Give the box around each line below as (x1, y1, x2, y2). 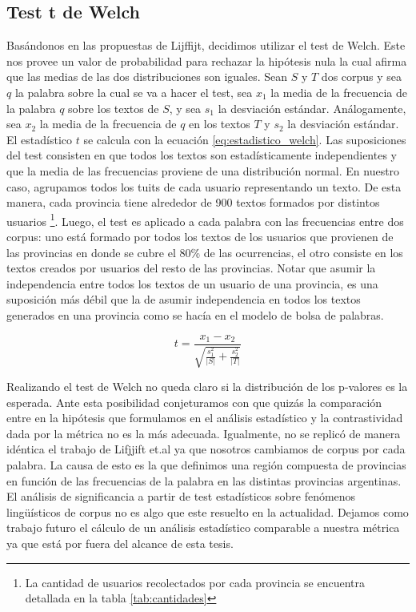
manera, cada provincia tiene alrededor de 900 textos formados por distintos (6, 194, 380, 211)
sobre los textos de (68, 99, 159, 116)
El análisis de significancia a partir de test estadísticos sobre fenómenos (6, 488, 356, 505)
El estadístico (6, 131, 73, 147)
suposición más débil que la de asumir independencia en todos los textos (6, 291, 361, 308)
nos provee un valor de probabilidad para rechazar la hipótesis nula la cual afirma (6, 52, 407, 69)
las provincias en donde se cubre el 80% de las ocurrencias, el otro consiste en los (6, 244, 403, 260)
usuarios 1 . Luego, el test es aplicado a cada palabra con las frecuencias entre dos (6, 210, 404, 229)
